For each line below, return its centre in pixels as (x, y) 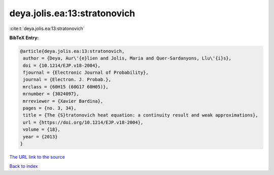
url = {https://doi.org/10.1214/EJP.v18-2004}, (83, 122)
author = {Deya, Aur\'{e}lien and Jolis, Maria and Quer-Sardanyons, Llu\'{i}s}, (127, 58)
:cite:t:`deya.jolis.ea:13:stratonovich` (47, 28)
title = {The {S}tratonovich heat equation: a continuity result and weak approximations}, (141, 115)
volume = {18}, (42, 129)
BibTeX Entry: (24, 38)
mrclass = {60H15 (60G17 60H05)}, (66, 87)
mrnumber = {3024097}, (51, 94)
